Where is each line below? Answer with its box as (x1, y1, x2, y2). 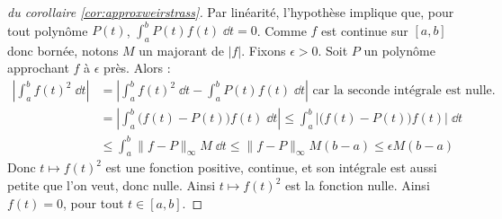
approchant (7, 58, 69, 77)
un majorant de (139, 40, 224, 59)
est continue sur (321, 21, 408, 39)
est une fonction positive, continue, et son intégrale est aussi (105, 158, 437, 177)
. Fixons (241, 40, 286, 59)
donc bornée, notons (7, 40, 119, 59)
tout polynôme (7, 21, 88, 39)
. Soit (318, 40, 348, 59)
